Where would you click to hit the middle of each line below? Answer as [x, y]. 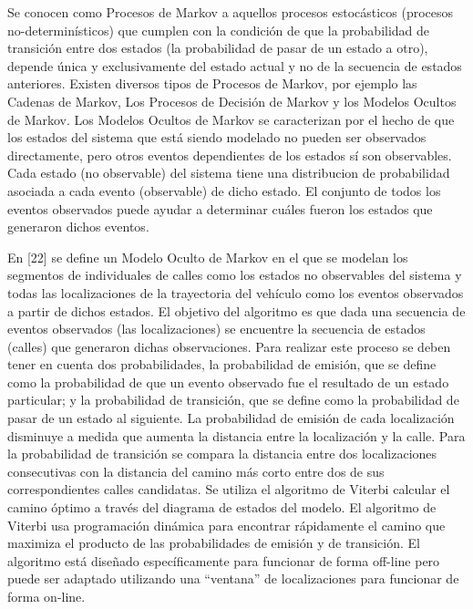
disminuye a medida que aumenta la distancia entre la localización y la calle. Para [236, 435]
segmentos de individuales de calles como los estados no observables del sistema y [235, 275]
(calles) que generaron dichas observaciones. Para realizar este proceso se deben [229, 346]
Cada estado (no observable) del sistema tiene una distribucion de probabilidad [229, 173]
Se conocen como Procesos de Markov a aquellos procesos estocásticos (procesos [231, 12]
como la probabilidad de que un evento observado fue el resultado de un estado [228, 382]
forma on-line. [46, 596]
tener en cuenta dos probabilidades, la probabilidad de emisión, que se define [222, 364]
